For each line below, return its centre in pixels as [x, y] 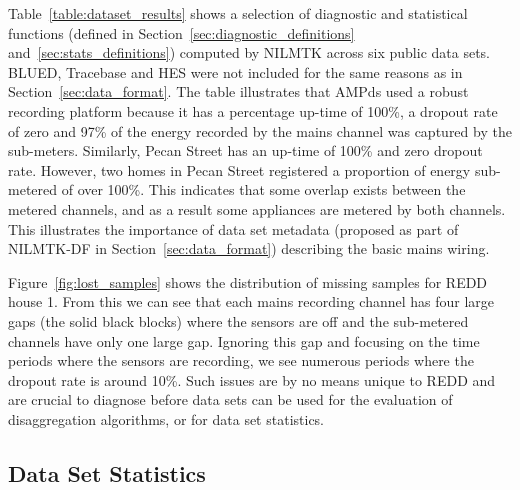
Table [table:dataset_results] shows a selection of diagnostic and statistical [238, 13]
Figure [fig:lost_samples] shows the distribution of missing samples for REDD [248, 281]
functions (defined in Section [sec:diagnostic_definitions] [181, 32]
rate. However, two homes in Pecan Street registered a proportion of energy [239, 169]
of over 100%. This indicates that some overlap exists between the [263, 189]
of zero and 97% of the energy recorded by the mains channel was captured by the [260, 130]
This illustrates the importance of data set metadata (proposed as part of [233, 228]
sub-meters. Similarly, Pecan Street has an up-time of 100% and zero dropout [245, 150]
